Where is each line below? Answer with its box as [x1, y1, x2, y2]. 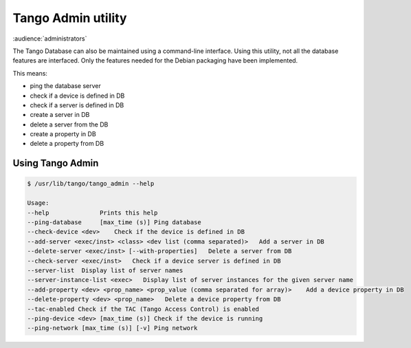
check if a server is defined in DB [30, 100, 124, 109]
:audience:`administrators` [12, 34, 87, 43]
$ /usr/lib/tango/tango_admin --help [27, 180, 155, 188]
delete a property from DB [30, 140, 104, 148]
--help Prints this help [27, 208, 158, 217]
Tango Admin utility [12, 10, 127, 25]
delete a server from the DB [30, 120, 109, 129]
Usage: [27, 199, 49, 207]
